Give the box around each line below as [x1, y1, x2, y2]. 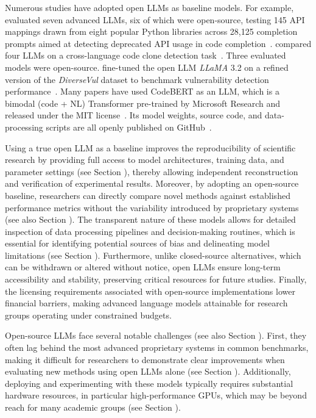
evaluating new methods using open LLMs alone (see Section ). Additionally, [5, 365, 291, 378]
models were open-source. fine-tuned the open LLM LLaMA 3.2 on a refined [5, 60, 289, 73]
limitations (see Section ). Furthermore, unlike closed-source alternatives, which [5, 248, 301, 261]
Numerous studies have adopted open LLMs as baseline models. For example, [5, 1, 294, 13]
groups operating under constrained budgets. [5, 308, 172, 321]
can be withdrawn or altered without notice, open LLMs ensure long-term [5, 261, 281, 273]
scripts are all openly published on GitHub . [46, 120, 212, 133]
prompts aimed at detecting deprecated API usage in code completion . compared [5, 37, 312, 49]
